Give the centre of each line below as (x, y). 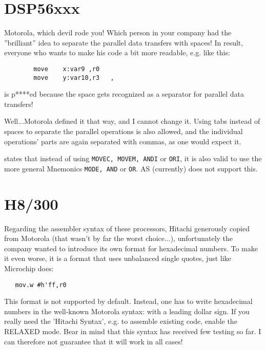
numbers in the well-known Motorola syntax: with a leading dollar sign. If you (127, 311)
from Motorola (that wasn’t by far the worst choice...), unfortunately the (119, 238)
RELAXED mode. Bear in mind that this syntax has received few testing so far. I (133, 331)
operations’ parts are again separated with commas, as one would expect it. (123, 141)
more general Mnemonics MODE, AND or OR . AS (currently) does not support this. (131, 168)
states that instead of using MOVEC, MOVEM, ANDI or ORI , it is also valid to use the (133, 158)
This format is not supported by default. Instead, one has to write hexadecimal (128, 301)
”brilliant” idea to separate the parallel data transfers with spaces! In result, (124, 42)
